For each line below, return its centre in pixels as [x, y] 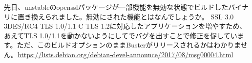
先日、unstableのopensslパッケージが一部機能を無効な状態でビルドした [116, 7]
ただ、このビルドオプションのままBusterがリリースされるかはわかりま [129, 45]
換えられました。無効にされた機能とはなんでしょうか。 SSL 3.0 [132, 16]
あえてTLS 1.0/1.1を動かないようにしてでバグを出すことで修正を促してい [121, 35]
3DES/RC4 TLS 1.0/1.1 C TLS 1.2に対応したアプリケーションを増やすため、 [125, 26]
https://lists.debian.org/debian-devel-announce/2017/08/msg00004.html [126, 54]
